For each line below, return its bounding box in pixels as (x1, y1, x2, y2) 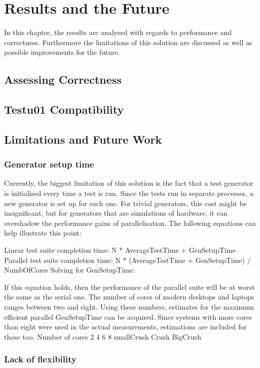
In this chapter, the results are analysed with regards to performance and (4, 27, 232, 38)
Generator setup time (4, 158, 94, 171)
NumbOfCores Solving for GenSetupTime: (4, 264, 135, 275)
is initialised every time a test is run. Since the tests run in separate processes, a (4, 188, 253, 198)
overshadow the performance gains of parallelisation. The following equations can (4, 217, 256, 228)
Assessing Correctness (4, 72, 122, 87)
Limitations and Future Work (4, 131, 162, 147)
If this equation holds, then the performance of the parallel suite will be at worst (4, 281, 255, 292)
